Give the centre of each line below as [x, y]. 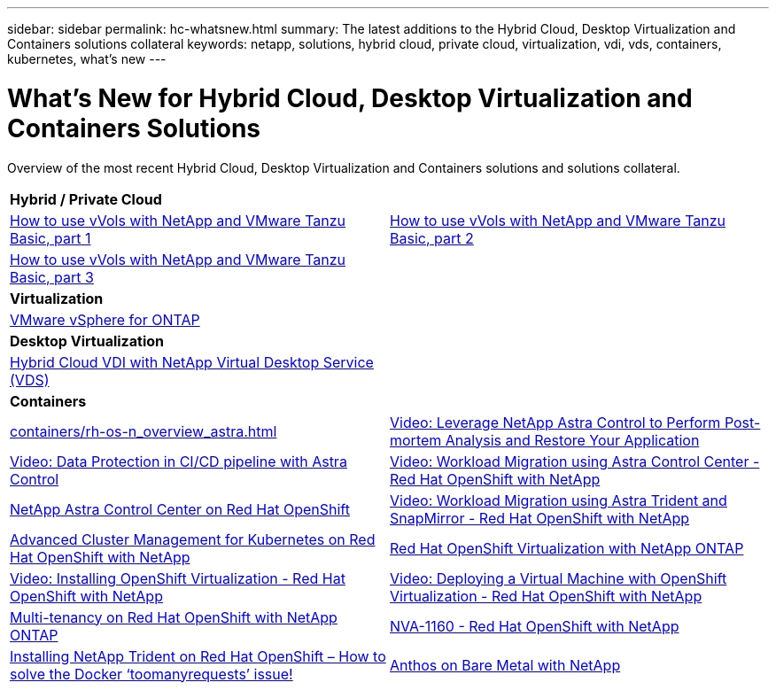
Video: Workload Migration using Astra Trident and [559, 500]
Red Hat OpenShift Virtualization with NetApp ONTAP [567, 548]
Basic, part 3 [52, 277]
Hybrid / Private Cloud [86, 199]
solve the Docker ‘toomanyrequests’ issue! [151, 674]
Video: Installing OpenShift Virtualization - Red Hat [178, 578]
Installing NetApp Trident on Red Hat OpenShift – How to [198, 656]
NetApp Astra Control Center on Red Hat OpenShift [180, 509]
